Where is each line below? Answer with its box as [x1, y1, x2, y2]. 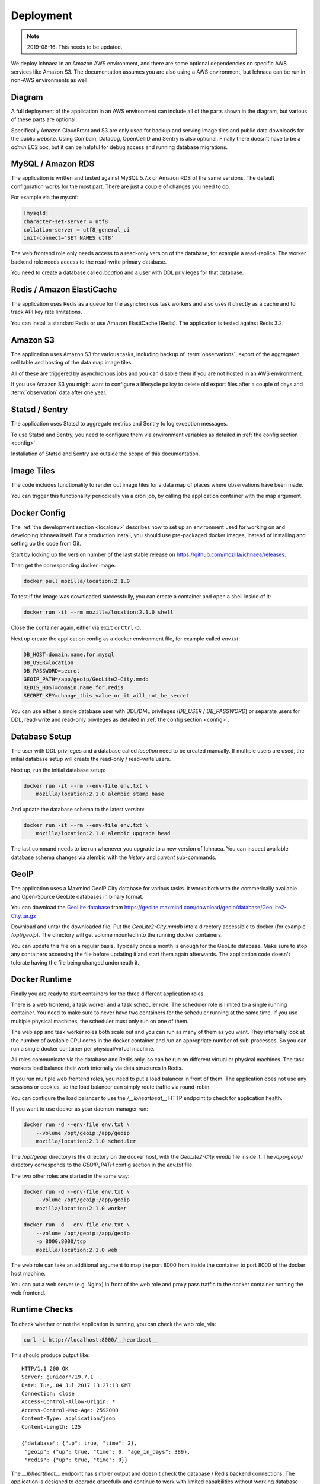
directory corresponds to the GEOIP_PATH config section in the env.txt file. [11, 1161, 194, 1169]
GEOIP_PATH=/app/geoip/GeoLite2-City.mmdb [23, 676, 149, 683]
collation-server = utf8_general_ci [23, 226, 130, 233]
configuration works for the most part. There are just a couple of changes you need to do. [11, 183, 231, 190]
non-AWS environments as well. [11, 77, 89, 84]
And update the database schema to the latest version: [11, 806, 145, 813]
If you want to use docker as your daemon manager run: [11, 1105, 148, 1112]
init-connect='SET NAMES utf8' [23, 234, 115, 242]
